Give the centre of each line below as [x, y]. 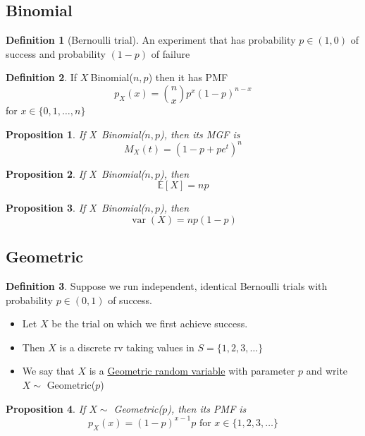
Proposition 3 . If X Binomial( [75, 208]
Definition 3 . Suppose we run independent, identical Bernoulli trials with [167, 286]
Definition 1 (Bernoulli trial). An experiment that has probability [151, 40]
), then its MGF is [200, 134]
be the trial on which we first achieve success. [150, 323]
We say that [48, 371]
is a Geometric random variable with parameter [192, 371]
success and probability [56, 53]
